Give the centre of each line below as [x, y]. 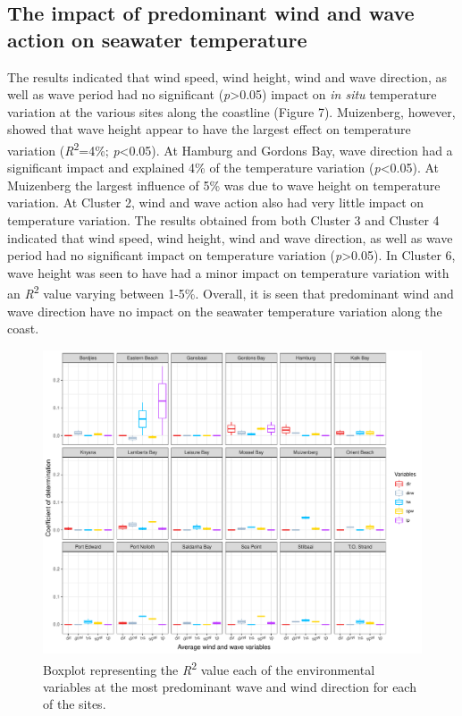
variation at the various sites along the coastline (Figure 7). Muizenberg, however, [231, 111]
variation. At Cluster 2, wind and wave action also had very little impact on [216, 202]
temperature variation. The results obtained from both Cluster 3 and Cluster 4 [223, 220]
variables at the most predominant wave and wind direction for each [230, 686]
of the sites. [75, 704]
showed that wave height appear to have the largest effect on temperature [209, 129]
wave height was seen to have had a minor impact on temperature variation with [228, 272]
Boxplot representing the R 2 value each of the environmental [209, 668]
